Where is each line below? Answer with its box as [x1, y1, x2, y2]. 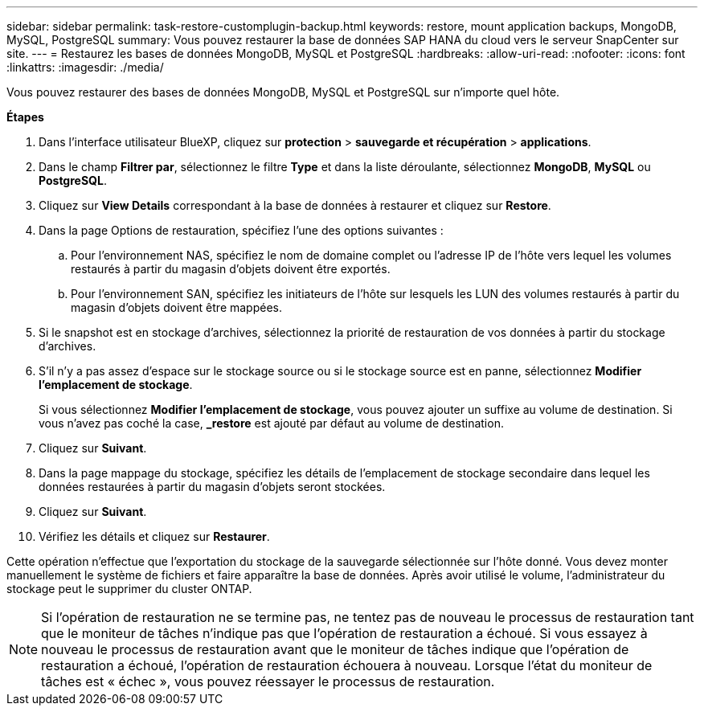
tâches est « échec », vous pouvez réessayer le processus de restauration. [41, 673, 495, 689]
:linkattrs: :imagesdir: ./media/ [6, 60, 164, 74]
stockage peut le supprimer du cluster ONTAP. [6, 582, 252, 595]
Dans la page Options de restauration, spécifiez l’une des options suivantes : [39, 223, 444, 237]
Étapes [6, 110, 44, 124]
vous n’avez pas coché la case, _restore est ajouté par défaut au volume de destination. [39, 416, 504, 430]
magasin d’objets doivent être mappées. [71, 301, 282, 314]
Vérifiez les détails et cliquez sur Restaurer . [39, 530, 270, 543]
